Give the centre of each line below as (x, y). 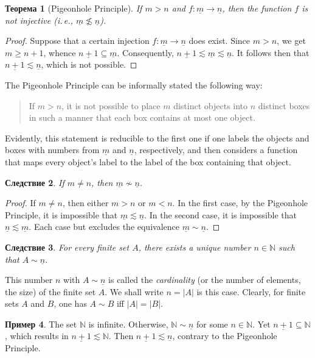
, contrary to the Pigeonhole (225, 336)
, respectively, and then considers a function (216, 150)
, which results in (37, 336)
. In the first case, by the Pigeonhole (240, 203)
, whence (60, 52)
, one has (70, 303)
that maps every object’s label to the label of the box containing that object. (148, 161)
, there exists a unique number (195, 247)
